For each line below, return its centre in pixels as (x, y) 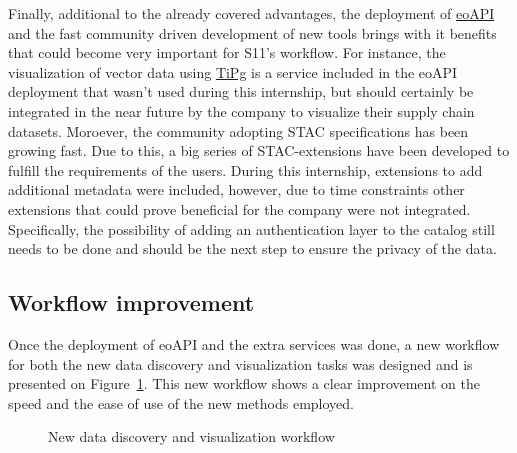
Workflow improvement (131, 302)
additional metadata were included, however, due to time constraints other (236, 189)
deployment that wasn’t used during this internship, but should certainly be (241, 91)
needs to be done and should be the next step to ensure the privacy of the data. (252, 248)
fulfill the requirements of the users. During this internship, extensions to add (245, 169)
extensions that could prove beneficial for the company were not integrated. (239, 208)
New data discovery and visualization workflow (191, 436)
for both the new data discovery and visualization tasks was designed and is (240, 363)
